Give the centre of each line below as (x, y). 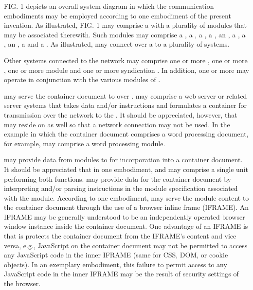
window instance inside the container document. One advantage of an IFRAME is (126, 226)
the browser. (22, 283)
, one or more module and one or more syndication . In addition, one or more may (126, 70)
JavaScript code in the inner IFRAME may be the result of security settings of (121, 274)
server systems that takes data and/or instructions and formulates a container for (126, 105)
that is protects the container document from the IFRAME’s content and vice (120, 236)
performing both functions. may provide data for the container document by (117, 179)
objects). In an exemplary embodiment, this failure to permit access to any (116, 264)
